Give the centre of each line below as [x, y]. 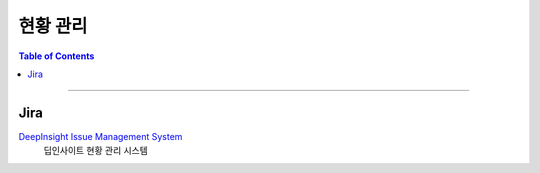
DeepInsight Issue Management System [100, 136]
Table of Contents [56, 56]
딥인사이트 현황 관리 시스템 [96, 151]
